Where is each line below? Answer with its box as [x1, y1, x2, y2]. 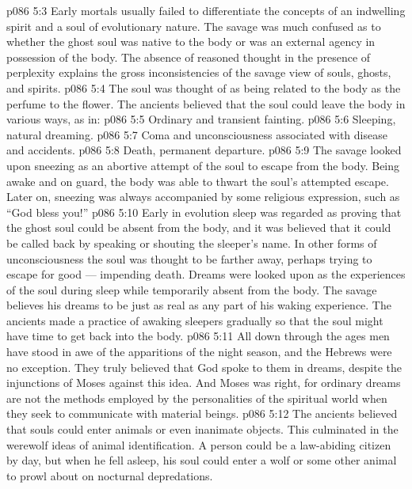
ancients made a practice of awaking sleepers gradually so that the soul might [6, 312, 383, 328]
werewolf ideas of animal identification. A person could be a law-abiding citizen [6, 436, 391, 453]
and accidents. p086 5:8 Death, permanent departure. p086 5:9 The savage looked [6, 142, 402, 158]
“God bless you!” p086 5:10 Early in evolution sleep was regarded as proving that [6, 203, 402, 220]
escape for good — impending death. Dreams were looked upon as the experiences [6, 266, 406, 282]
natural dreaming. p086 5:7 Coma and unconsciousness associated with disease [6, 126, 387, 142]
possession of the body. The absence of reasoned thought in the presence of [6, 48, 371, 65]
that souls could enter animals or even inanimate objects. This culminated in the [6, 421, 399, 438]
